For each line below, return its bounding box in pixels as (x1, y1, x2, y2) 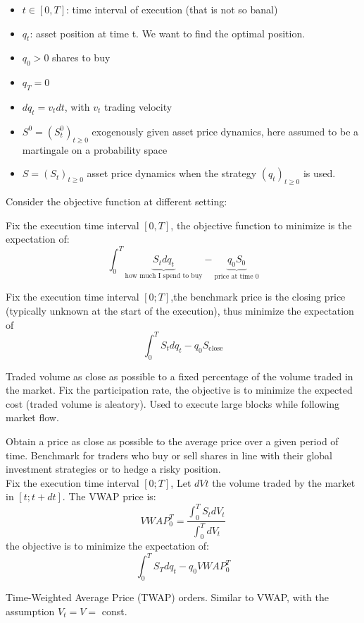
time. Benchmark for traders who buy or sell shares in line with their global (6, 447, 332, 462)
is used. (303, 166, 336, 181)
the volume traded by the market (212, 475, 356, 490)
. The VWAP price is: (62, 489, 156, 504)
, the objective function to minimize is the (170, 217, 352, 232)
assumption (6, 603, 55, 618)
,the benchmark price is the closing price (170, 289, 346, 304)
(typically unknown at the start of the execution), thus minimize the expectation (6, 303, 354, 318)
